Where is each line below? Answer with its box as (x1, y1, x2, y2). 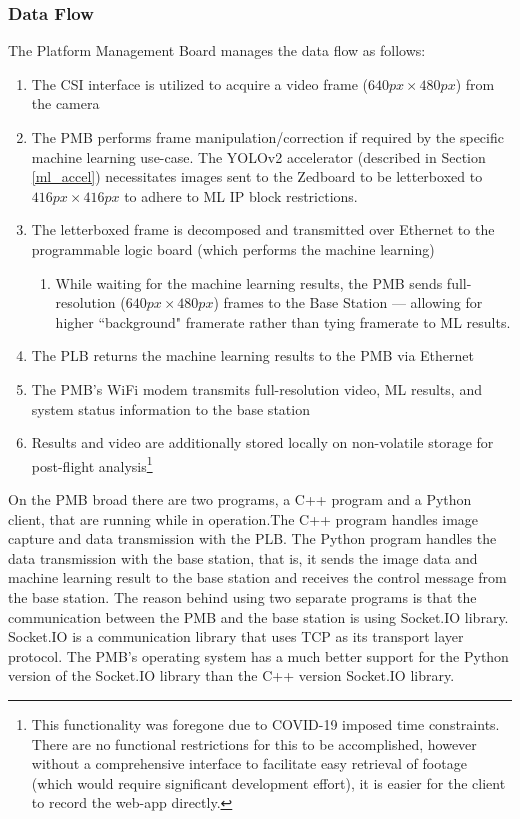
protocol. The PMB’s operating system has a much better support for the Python (8, 645, 509, 666)
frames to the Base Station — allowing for (223, 292, 483, 313)
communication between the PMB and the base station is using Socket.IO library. (8, 606, 509, 627)
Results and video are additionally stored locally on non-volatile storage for (31, 432, 494, 453)
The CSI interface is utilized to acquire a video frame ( (31, 73, 368, 94)
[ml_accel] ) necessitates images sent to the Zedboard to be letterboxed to (31, 166, 483, 187)
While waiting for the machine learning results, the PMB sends (55, 272, 443, 293)
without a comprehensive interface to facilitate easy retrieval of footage (31, 753, 467, 774)
